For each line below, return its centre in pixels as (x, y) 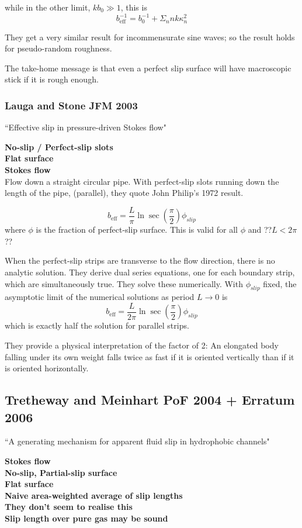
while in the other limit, (48, 7)
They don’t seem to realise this (69, 507)
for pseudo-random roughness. (58, 48)
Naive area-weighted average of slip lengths (94, 495)
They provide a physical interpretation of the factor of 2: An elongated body (142, 345)
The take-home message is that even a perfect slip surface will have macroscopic (148, 68)
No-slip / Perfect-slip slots (59, 146)
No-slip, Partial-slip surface (61, 472)
